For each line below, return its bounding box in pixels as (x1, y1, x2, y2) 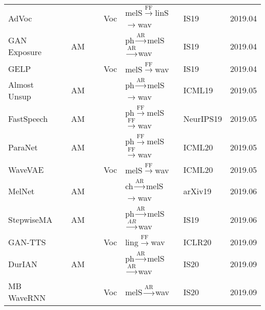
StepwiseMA (8, 213, 52, 225)
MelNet (8, 185, 35, 197)
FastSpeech (8, 112, 48, 124)
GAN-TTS (8, 236, 46, 248)
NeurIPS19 (183, 112, 222, 124)
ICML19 (183, 84, 213, 96)
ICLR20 (183, 236, 211, 248)
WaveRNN (8, 292, 46, 303)
